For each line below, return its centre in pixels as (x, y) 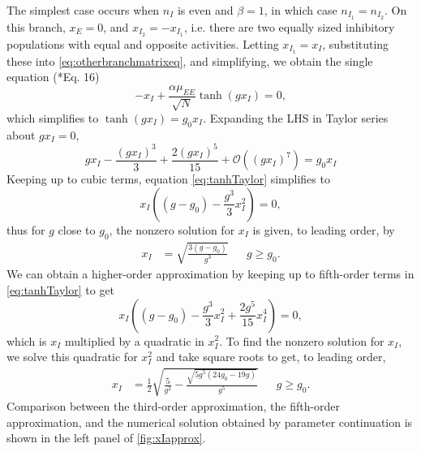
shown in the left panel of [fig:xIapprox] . (106, 438)
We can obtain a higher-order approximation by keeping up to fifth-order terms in (210, 274)
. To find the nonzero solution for (302, 340)
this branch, (36, 26)
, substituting (356, 43)
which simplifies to (53, 117)
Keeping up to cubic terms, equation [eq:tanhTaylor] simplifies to (168, 179)
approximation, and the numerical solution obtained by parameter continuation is (210, 422)
